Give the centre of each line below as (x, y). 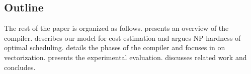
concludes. (20, 67)
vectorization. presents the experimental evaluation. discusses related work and (125, 57)
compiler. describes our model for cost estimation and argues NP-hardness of (122, 37)
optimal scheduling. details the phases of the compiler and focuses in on (115, 47)
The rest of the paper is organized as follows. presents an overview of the (116, 28)
